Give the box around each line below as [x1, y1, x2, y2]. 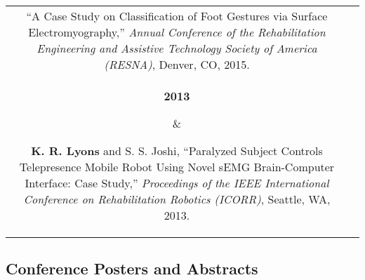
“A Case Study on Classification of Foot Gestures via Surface [26, 8, 328, 24]
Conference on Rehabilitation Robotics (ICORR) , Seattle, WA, [23, 191, 331, 207]
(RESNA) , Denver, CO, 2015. [104, 56, 250, 72]
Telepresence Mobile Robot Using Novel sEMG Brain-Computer [19, 159, 335, 175]
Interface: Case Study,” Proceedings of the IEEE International [25, 175, 329, 191]
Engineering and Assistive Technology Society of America [36, 40, 317, 56]
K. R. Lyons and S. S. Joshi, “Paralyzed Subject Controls [31, 142, 323, 159]
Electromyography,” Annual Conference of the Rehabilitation [28, 24, 326, 40]
